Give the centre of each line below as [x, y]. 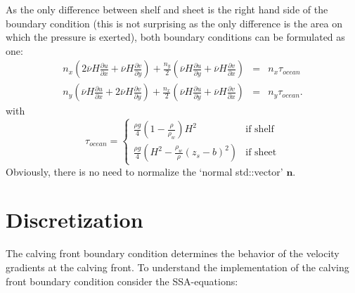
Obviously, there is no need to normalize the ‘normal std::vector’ [144, 171]
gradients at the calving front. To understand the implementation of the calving [177, 267]
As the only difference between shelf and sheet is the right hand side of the [167, 9]
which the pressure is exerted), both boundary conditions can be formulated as [175, 37]
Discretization [75, 220]
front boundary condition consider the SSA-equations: [122, 281]
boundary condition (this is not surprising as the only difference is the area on [174, 23]
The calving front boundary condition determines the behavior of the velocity [173, 253]
